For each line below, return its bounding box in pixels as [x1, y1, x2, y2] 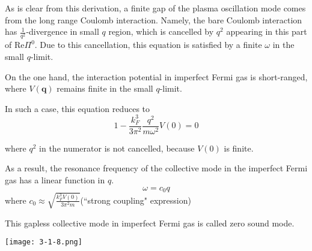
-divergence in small [26, 25, 99, 38]
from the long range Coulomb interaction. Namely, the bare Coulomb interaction [5, 13, 302, 26]
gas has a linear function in [5, 174, 105, 186]
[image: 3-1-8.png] [5, 238, 82, 247]
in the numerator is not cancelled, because [39, 141, 195, 154]
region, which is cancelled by [108, 25, 214, 38]
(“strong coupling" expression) [80, 193, 191, 206]
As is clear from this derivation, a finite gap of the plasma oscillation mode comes [5, 2, 306, 14]
